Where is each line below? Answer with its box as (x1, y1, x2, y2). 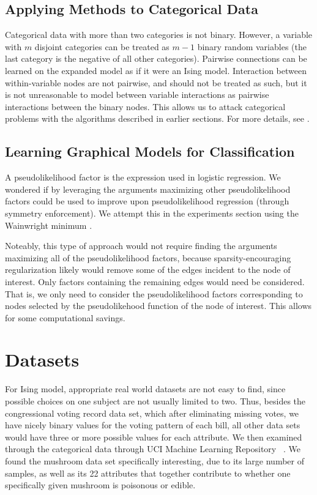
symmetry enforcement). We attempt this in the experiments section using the (5, 206, 299, 219)
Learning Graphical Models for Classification (5, 142, 295, 161)
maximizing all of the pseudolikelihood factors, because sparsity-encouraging (5, 251, 291, 264)
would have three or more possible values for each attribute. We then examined (5, 430, 302, 443)
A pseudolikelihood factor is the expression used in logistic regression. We (5, 171, 281, 184)
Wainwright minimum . (5, 218, 92, 231)
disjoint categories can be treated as (34, 40, 170, 53)
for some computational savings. (5, 311, 125, 324)
